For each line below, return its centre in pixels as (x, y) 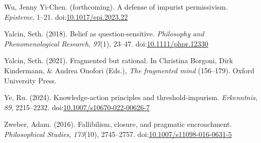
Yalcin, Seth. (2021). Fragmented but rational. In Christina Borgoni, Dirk (119, 60)
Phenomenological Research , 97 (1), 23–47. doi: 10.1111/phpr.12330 (106, 43)
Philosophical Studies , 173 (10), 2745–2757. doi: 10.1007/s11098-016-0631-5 (118, 134)
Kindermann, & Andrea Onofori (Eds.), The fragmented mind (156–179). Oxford (129, 70)
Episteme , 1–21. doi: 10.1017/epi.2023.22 (66, 16)
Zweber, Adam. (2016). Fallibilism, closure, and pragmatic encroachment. (118, 124)
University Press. (30, 80)
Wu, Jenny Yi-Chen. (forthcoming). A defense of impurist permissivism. (116, 7)
